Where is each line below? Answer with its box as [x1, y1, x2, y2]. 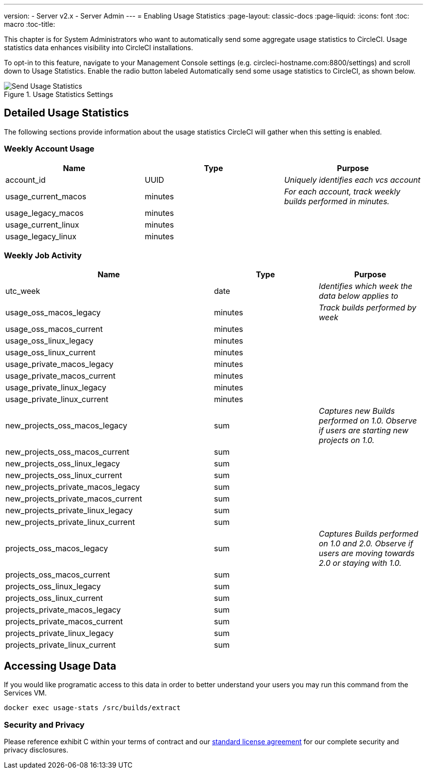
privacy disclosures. [4, 745, 68, 754]
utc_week [5, 286, 40, 296]
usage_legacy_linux [5, 231, 77, 241]
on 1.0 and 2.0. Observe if [319, 539, 413, 549]
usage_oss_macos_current [5, 324, 103, 334]
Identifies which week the [319, 281, 412, 291]
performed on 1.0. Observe [319, 416, 417, 426]
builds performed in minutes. [284, 196, 389, 206]
